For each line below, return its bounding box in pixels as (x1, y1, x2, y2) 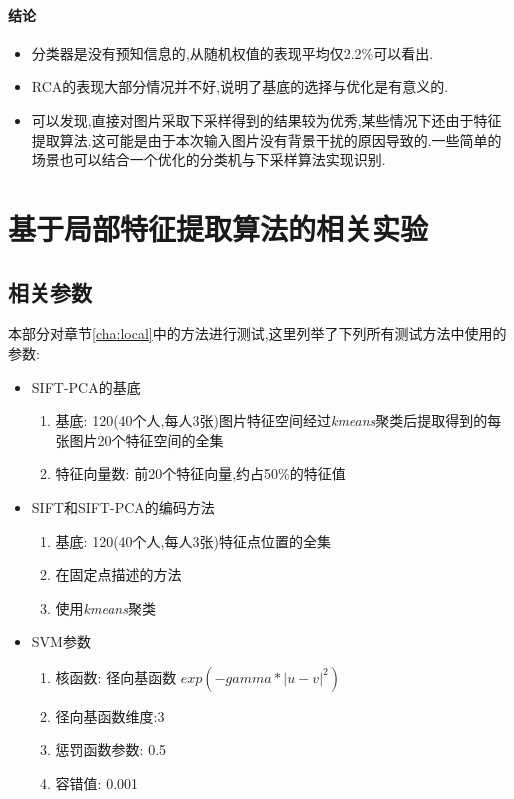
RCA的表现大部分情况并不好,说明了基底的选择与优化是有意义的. (31, 76, 449, 97)
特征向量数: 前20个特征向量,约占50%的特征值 (55, 463, 346, 484)
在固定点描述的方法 (55, 564, 182, 585)
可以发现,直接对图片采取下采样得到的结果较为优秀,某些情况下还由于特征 (31, 109, 502, 130)
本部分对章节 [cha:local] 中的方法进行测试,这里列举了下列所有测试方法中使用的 (8, 323, 507, 344)
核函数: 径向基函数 (55, 666, 177, 687)
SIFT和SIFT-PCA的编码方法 (31, 496, 215, 517)
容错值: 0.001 (55, 773, 139, 794)
